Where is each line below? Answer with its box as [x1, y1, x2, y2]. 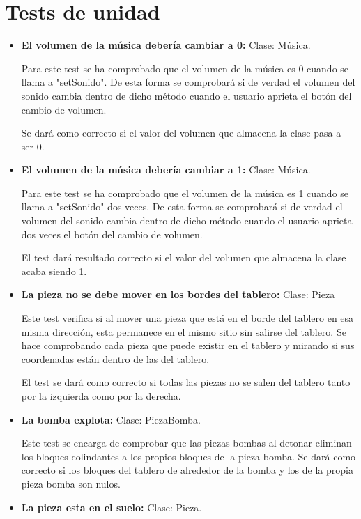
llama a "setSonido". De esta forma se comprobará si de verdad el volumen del [21, 75, 355, 89]
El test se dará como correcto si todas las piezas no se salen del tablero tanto [21, 375, 351, 389]
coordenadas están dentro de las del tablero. [21, 351, 210, 366]
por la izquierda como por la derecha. [21, 389, 181, 403]
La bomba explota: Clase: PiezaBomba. [21, 412, 201, 426]
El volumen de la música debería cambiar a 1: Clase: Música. [21, 162, 311, 177]
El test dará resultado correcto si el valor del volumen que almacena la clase [21, 250, 346, 265]
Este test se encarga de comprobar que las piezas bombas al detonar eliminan [21, 435, 352, 450]
